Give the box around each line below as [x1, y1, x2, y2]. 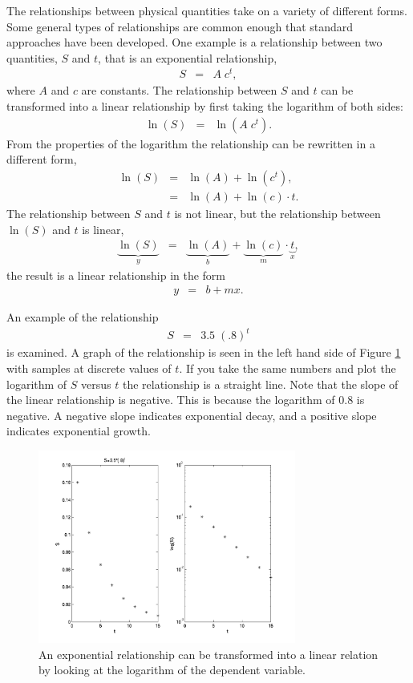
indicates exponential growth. [6, 422, 151, 439]
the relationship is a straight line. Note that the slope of [122, 375, 399, 392]
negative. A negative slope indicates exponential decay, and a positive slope [6, 406, 377, 423]
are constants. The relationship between [81, 82, 277, 99]
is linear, [82, 220, 124, 237]
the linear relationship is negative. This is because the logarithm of [6, 391, 335, 408]
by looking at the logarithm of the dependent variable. [38, 661, 306, 678]
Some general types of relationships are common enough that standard [6, 18, 354, 34]
